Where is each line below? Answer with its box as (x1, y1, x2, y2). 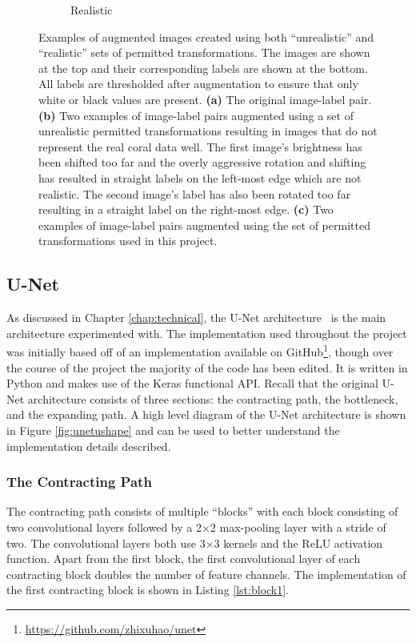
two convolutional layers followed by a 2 (6, 518, 202, 535)
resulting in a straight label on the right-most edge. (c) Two (38, 201, 334, 218)
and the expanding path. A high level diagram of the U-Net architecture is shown (6, 406, 406, 423)
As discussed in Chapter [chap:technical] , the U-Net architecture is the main (6, 309, 386, 326)
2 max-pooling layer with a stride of (210, 518, 386, 535)
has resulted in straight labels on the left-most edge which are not (38, 169, 362, 186)
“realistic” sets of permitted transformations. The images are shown (38, 44, 370, 61)
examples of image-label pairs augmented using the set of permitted (38, 216, 370, 233)
